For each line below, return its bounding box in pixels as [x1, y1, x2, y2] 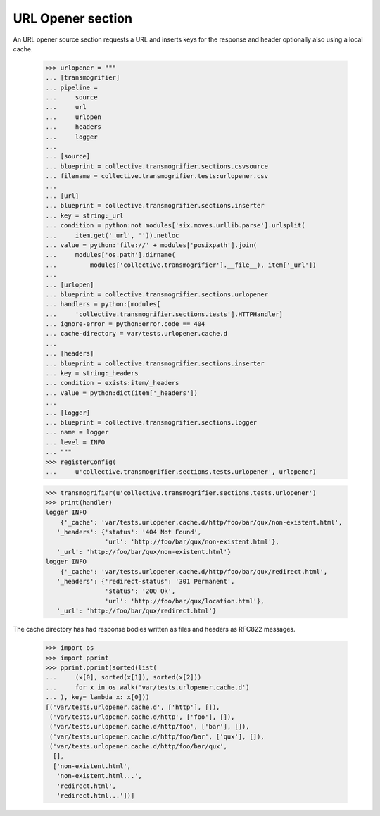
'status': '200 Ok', [104, 587, 176, 595]
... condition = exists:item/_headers [45, 379, 179, 387]
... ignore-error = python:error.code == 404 [45, 320, 205, 328]
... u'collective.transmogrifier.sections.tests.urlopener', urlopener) [45, 467, 317, 475]
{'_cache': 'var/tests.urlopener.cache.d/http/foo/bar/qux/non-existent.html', [60, 518, 343, 526]
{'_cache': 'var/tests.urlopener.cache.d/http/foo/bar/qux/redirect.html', [60, 567, 328, 575]
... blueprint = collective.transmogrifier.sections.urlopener [45, 290, 269, 299]
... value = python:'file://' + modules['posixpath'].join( [45, 241, 258, 249]
